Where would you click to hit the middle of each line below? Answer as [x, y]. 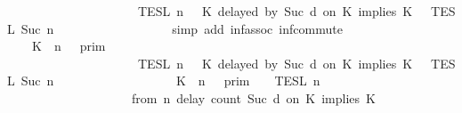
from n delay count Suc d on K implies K [253, 97]
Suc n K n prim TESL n [170, 81]
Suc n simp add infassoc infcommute [182, 28]
